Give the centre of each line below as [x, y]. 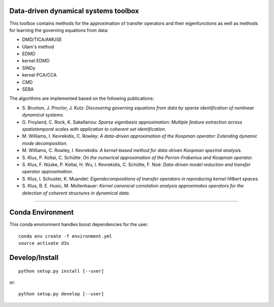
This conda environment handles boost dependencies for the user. [79, 224]
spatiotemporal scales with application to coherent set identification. [94, 129]
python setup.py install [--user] [61, 271]
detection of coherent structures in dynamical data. [76, 193]
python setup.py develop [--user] [61, 294]
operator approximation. [48, 172]
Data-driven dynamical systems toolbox [74, 11]
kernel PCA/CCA [39, 75]
